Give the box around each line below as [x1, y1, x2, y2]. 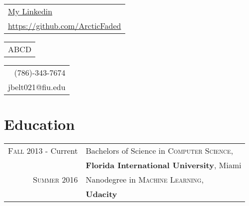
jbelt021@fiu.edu [8, 81, 66, 93]
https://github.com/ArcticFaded [8, 20, 121, 31]
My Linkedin [8, 5, 53, 17]
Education [4, 114, 75, 134]
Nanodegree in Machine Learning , [85, 174, 204, 186]
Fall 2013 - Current [8, 145, 78, 157]
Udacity [85, 188, 117, 200]
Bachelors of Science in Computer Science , [85, 145, 233, 157]
